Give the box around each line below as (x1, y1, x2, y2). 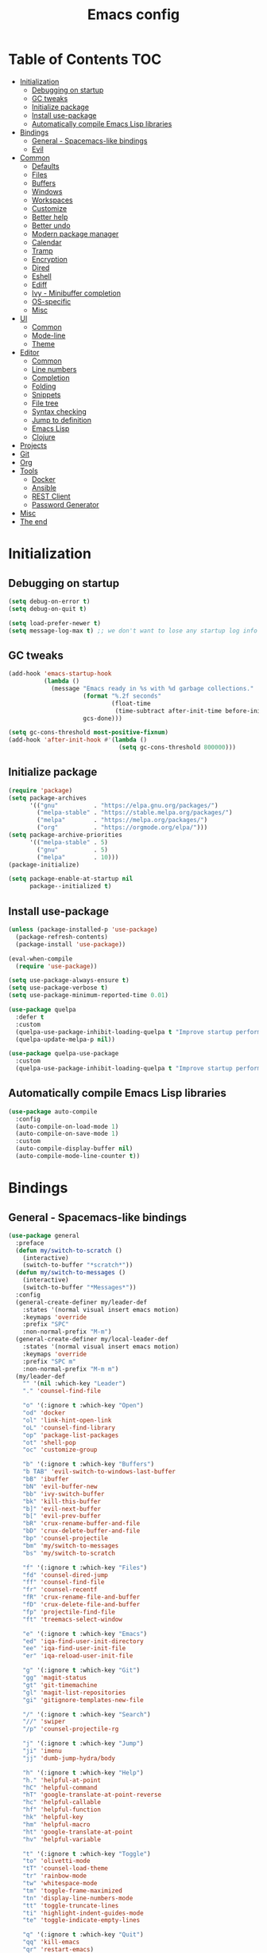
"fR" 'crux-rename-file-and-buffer (22, 1593, 141, 1602)
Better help (31, 212, 68, 221)
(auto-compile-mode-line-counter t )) (15, 1153, 141, 1160)
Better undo (31, 221, 71, 230)
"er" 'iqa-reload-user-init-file (22, 1652, 133, 1660)
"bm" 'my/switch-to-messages (22, 1541, 119, 1550)
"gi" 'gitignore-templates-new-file (22, 1696, 145, 1704)
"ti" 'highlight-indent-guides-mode (22, 1909, 145, 1917)
